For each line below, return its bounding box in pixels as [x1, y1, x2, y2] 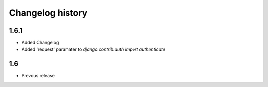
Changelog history [9, 7, 88, 18]
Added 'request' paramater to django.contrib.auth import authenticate [21, 46, 166, 52]
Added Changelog [21, 40, 59, 46]
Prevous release [21, 73, 55, 79]
